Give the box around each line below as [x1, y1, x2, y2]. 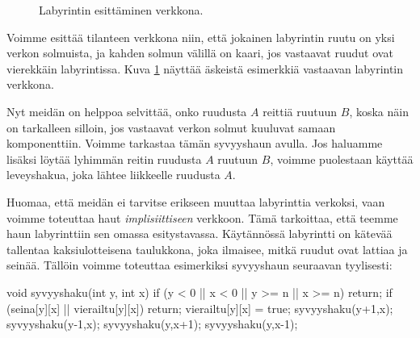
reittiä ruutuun [262, 102, 338, 119]
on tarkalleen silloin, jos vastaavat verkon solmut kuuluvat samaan [6, 119, 336, 136]
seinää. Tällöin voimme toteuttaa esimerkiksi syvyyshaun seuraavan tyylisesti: [6, 257, 393, 273]
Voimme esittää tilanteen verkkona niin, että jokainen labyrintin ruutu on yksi [6, 28, 395, 45]
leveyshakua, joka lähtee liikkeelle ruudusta [6, 166, 220, 183]
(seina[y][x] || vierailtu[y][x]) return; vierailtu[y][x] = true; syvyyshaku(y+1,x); [6, 299, 393, 316]
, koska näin [349, 102, 409, 119]
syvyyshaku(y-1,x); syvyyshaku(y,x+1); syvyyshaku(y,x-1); [6, 315, 298, 332]
